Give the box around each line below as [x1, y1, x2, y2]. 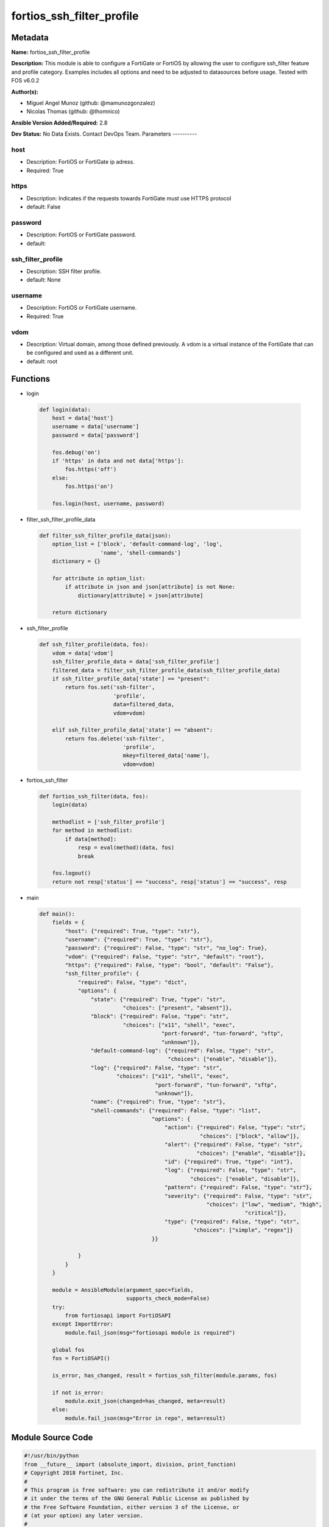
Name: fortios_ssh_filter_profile [11, 49, 90, 56]
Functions [11, 373, 51, 384]
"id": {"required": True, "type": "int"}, [164, 1158, 294, 1165]
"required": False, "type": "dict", [77, 979, 188, 986]
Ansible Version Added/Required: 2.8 [11, 119, 108, 126]
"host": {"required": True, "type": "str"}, [65, 927, 200, 935]
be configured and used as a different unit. [26, 349, 134, 357]
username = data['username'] [52, 423, 140, 430]
